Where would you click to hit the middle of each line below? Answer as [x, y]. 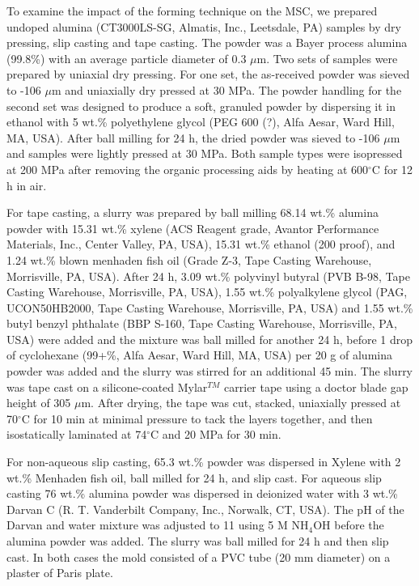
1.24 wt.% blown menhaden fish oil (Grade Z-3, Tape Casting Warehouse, [189, 259]
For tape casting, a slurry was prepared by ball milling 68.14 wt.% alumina [193, 212]
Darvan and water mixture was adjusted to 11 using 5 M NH [158, 525]
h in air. [27, 185]
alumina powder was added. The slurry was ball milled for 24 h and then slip [198, 541]
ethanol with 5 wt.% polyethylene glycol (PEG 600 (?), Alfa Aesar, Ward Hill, [201, 122]
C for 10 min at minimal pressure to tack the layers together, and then [197, 418]
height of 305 [39, 403]
